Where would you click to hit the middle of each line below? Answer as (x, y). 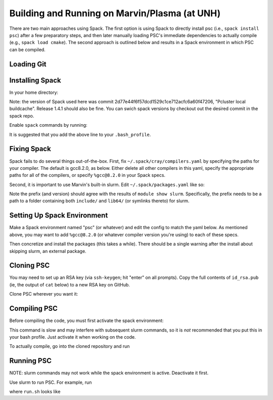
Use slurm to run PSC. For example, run (51, 382)
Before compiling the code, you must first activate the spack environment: (86, 321)
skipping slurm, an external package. (48, 251)
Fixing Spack (30, 149)
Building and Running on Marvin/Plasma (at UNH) (115, 13)
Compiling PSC (34, 308)
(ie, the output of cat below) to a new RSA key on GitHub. (70, 284)
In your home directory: (34, 92)
